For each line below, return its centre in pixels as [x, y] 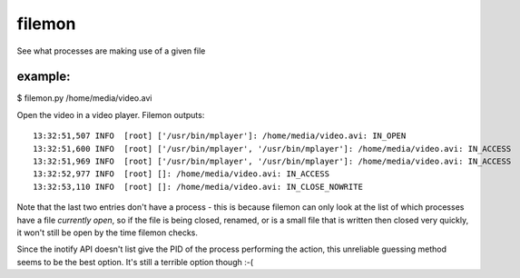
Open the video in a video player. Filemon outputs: [111, 114]
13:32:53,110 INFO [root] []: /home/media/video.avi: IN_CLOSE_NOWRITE [198, 187]
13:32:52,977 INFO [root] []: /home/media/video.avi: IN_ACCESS [182, 174]
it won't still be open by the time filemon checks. [108, 233]
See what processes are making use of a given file [111, 51]
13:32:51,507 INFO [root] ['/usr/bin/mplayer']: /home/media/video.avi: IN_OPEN [220, 136]
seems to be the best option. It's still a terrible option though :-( [135, 262]
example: [44, 77]
